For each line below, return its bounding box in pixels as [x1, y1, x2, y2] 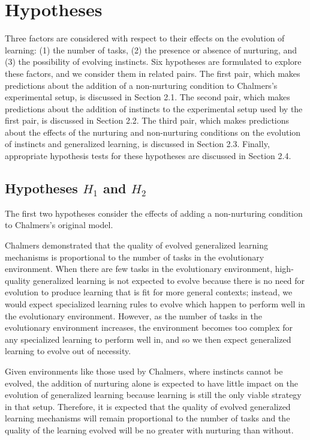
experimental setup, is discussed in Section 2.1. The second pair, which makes [5, 91, 290, 103]
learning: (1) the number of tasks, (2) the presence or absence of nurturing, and [5, 43, 297, 56]
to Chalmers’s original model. [5, 218, 113, 231]
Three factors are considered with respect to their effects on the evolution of [5, 32, 285, 44]
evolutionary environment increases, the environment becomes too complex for [5, 321, 293, 334]
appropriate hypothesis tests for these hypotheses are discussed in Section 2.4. [5, 149, 291, 162]
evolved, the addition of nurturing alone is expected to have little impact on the [5, 376, 299, 389]
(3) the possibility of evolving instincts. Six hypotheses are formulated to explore [5, 55, 302, 68]
